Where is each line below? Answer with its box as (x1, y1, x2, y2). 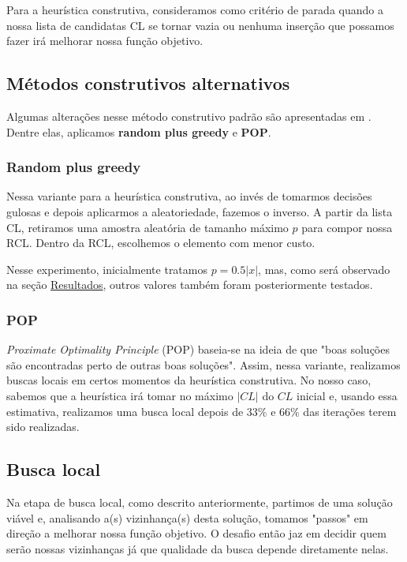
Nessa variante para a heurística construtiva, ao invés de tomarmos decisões (6, 188, 372, 204)
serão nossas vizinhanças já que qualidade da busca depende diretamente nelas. (6, 540, 389, 556)
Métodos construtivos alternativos (6, 71, 290, 96)
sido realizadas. (6, 418, 80, 435)
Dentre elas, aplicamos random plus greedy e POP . (6, 123, 271, 140)
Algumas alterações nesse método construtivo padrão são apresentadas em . (6, 107, 372, 124)
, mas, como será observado (258, 260, 390, 277)
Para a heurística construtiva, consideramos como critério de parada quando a (6, 2, 383, 17)
